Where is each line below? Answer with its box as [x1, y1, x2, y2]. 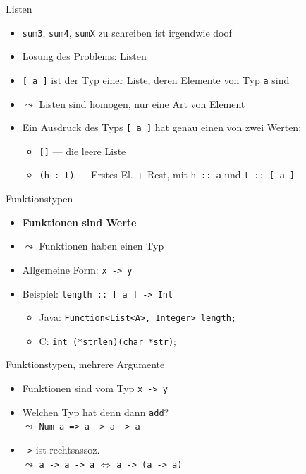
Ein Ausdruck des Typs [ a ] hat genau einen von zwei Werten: [22, 120, 302, 135]
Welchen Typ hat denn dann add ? [22, 404, 169, 419]
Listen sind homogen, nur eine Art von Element [39, 96, 245, 111]
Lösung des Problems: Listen [22, 49, 147, 63]
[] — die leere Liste [39, 143, 126, 158]
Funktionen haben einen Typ [39, 238, 164, 253]
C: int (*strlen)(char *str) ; [39, 333, 176, 348]
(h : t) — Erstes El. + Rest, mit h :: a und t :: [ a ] [39, 167, 295, 182]
